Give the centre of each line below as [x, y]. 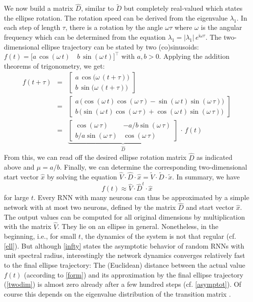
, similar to [97, 8]
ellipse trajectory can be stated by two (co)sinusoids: [120, 46]
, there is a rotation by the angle [114, 27]
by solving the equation [82, 177]
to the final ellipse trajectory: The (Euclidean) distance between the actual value [125, 265]
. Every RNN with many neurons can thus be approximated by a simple [141, 197]
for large [17, 197]
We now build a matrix [39, 8]
